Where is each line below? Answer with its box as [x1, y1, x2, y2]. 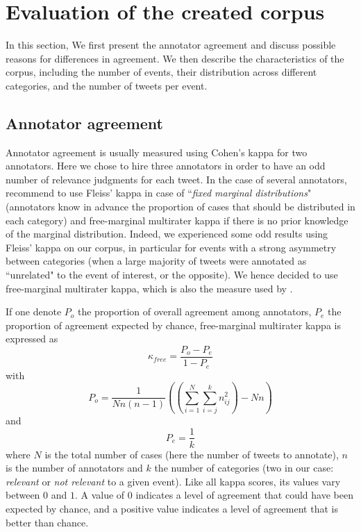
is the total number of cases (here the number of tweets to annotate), [44, 447, 339, 461]
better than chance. [6, 515, 89, 529]
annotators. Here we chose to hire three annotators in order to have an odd [6, 158, 326, 173]
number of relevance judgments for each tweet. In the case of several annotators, [6, 172, 347, 186]
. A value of [74, 488, 125, 502]
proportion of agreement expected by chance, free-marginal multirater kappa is [6, 317, 341, 332]
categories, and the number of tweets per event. [6, 78, 208, 92]
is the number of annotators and [6, 460, 143, 475]
